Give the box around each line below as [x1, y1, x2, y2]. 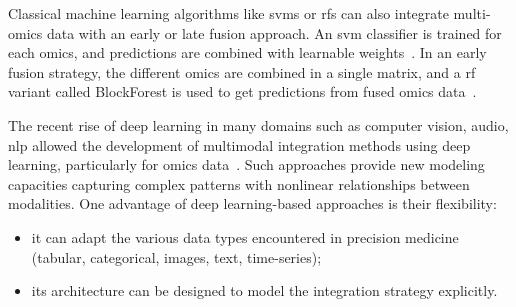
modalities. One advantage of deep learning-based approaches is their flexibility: [8, 193, 497, 214]
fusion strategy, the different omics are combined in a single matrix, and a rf [8, 61, 476, 82]
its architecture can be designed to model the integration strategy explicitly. [31, 280, 498, 301]
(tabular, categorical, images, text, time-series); [31, 246, 322, 267]
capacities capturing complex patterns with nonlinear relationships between [8, 173, 470, 194]
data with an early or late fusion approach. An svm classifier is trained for [46, 22, 502, 43]
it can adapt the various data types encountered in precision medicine [31, 226, 459, 247]
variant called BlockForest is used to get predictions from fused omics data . [8, 81, 477, 102]
